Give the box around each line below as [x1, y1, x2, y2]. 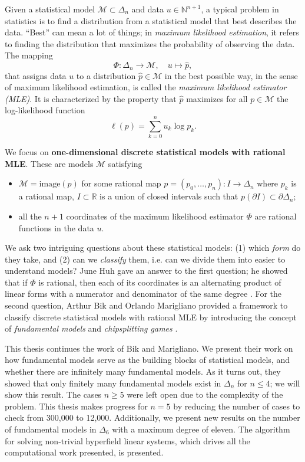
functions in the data [18, 221, 94, 234]
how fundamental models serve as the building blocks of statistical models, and [5, 353, 290, 366]
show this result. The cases [5, 388, 102, 401]
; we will [270, 376, 300, 389]
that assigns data [5, 69, 67, 81]
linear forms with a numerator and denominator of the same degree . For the [5, 287, 282, 300]
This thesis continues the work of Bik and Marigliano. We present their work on [5, 342, 293, 354]
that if [5, 276, 28, 288]
